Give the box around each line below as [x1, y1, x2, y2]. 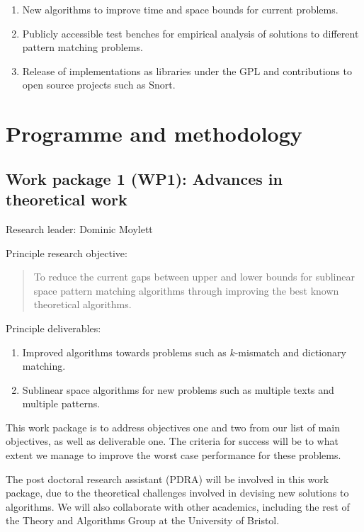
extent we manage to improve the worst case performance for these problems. [6, 448, 341, 463]
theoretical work [6, 188, 127, 210]
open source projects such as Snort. [22, 77, 176, 92]
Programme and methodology [6, 119, 302, 148]
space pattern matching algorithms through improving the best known [33, 283, 339, 298]
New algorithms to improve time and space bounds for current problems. [22, 2, 339, 16]
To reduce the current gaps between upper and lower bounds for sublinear [33, 269, 355, 284]
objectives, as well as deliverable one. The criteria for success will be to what [6, 434, 339, 448]
